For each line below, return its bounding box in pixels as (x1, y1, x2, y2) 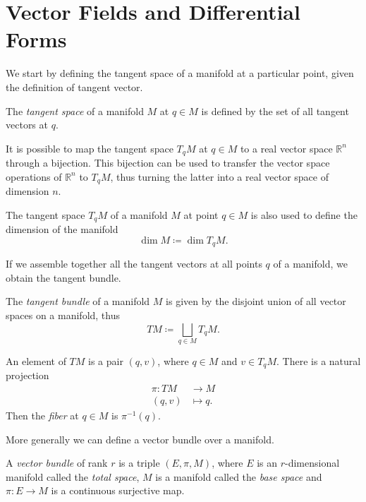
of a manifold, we (273, 256, 348, 271)
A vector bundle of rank (6, 455, 108, 470)
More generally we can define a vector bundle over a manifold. (6, 431, 274, 446)
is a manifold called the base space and (155, 469, 322, 484)
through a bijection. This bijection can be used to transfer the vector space (6, 155, 330, 170)
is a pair (88, 353, 123, 368)
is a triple (118, 455, 160, 470)
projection (6, 368, 49, 383)
